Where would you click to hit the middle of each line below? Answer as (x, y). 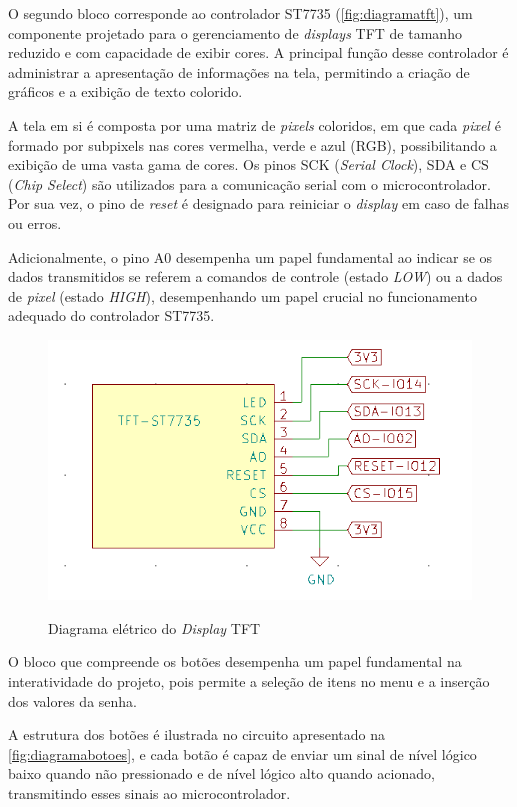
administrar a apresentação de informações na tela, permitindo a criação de (239, 71)
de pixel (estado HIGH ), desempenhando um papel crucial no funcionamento (242, 295)
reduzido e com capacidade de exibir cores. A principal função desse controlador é (258, 52)
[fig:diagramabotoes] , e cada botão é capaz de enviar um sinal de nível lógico (242, 753)
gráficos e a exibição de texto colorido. (125, 91)
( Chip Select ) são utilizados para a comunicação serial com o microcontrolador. (249, 183)
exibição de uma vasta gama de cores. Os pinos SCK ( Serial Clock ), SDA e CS (248, 164)
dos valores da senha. (72, 700)
